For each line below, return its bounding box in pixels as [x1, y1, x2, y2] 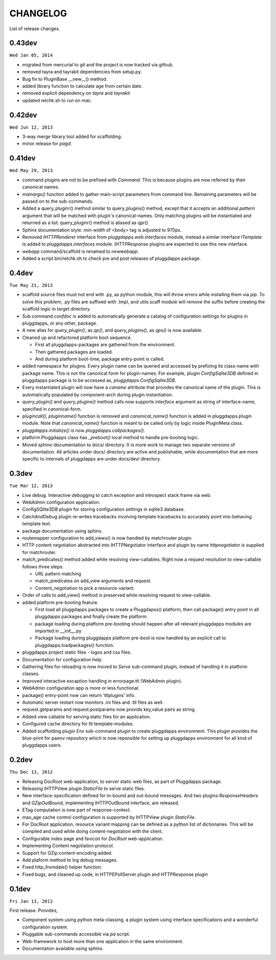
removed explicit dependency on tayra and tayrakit [22, 90, 130, 97]
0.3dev [9, 469, 33, 478]
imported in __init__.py [35, 628, 82, 634]
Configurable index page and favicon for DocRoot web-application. [22, 835, 164, 842]
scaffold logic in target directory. [22, 306, 91, 312]
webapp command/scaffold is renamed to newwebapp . [22, 248, 139, 254]
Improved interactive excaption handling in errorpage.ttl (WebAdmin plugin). [22, 678, 182, 684]
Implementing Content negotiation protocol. [22, 843, 114, 849]
